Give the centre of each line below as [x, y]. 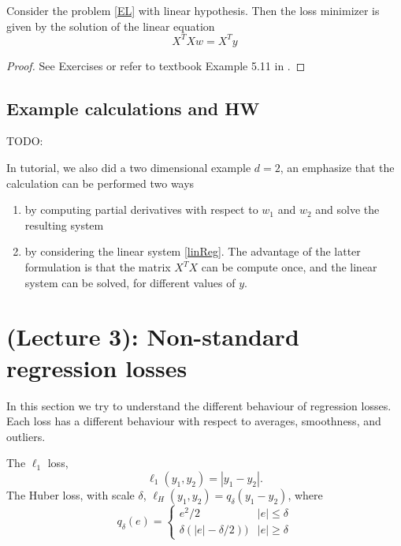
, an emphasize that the [337, 168]
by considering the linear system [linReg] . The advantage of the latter [193, 251]
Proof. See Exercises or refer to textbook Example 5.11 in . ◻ [156, 65]
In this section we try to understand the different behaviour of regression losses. [199, 405]
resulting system [64, 224]
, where [305, 494]
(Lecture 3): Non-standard [153, 337]
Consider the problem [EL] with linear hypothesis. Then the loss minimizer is [193, 10]
